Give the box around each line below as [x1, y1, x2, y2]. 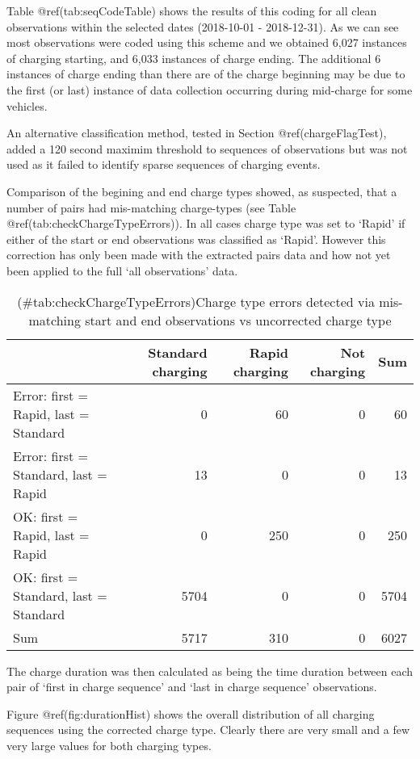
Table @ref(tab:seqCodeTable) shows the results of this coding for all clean [6, 2, 377, 19]
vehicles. [6, 97, 48, 114]
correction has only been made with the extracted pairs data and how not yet [6, 246, 391, 263]
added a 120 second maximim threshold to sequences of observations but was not [6, 140, 408, 157]
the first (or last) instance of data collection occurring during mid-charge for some [6, 81, 413, 98]
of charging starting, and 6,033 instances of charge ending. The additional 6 [6, 49, 381, 66]
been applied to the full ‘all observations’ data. [6, 262, 238, 279]
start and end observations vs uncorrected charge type [85, 310, 392, 329]
